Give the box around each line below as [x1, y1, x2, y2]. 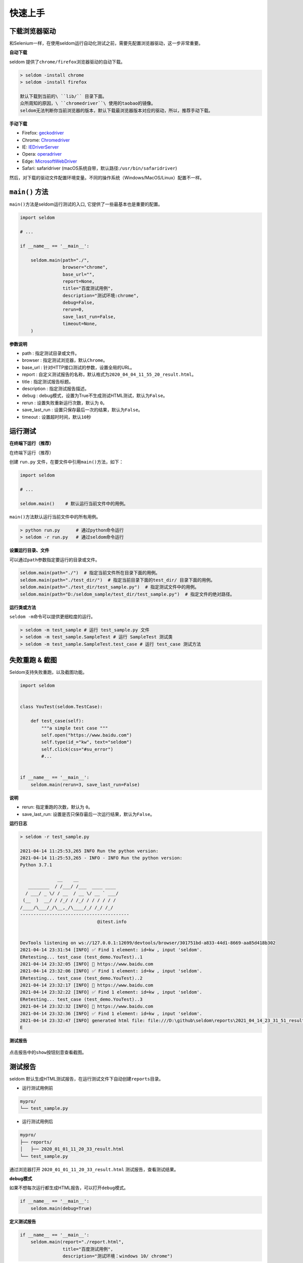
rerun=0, [62, 307, 84, 313]
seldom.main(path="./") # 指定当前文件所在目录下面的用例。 [20, 570, 160, 576]
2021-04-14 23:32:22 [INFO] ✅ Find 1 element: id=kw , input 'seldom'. [20, 989, 203, 995]
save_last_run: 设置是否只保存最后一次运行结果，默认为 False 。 [22, 811, 155, 817]
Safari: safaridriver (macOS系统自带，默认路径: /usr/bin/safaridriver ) [22, 165, 177, 171]
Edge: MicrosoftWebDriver [22, 158, 77, 164]
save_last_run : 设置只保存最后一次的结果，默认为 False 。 [22, 407, 143, 413]
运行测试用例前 [22, 1085, 53, 1091]
